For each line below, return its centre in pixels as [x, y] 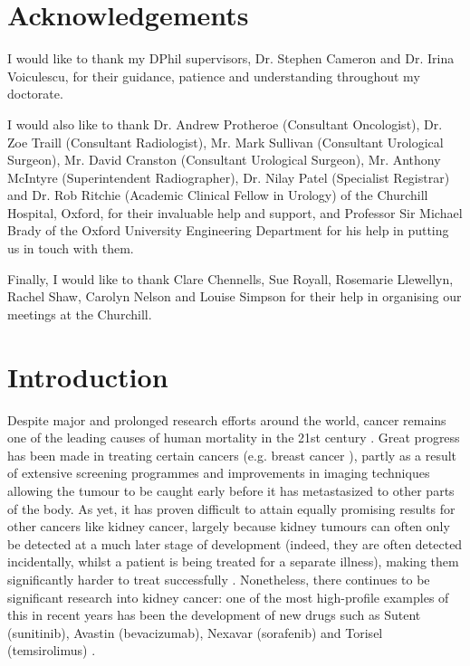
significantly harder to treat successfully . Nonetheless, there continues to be [219, 579]
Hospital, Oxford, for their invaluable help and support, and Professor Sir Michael [235, 212]
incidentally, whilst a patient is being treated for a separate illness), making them [233, 561]
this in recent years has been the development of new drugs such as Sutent [214, 615]
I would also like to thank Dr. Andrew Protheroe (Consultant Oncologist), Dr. [225, 124]
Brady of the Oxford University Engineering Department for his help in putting [228, 230]
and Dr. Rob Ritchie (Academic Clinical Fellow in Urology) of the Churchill [218, 195]
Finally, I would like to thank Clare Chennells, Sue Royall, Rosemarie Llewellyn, [230, 278]
